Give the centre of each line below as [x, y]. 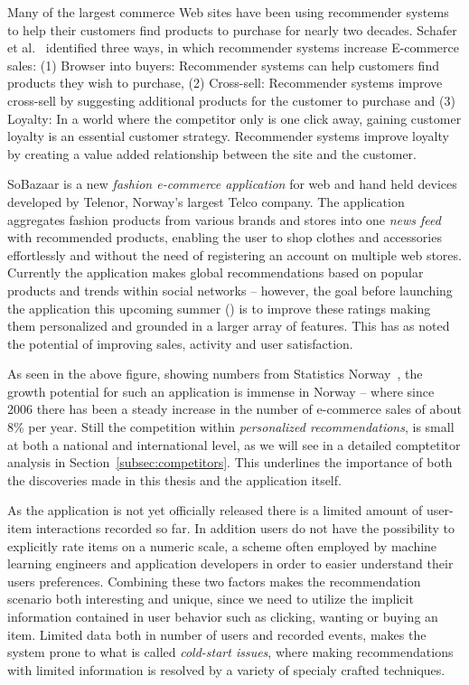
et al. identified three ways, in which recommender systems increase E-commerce [234, 47]
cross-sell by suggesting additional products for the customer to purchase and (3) [231, 100]
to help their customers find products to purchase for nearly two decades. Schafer [232, 29]
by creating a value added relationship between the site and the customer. [212, 153]
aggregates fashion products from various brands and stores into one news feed [224, 219]
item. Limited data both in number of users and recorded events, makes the [217, 634]
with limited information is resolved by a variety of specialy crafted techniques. [226, 669]
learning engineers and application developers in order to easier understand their [230, 563]
